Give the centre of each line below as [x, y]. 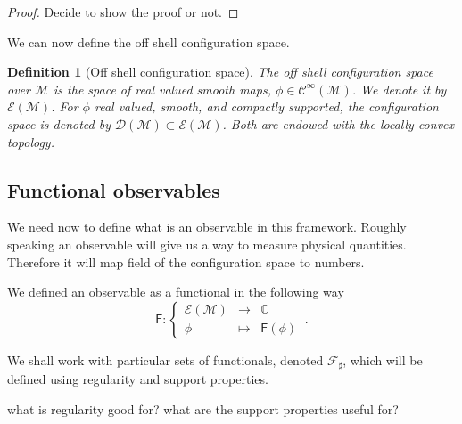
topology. [31, 141]
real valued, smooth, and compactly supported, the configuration [266, 106]
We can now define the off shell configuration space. [148, 41]
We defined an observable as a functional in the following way [176, 292]
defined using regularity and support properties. [138, 379]
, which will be [383, 359]
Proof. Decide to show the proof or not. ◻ [123, 12]
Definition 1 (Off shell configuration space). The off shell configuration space [220, 72]
